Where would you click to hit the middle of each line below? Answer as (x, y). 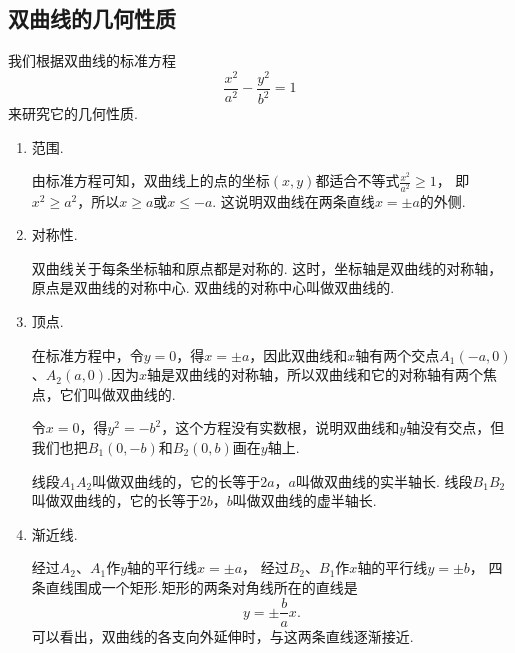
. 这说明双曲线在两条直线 (293, 200)
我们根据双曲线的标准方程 (92, 60)
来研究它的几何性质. (73, 113)
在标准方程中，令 (87, 354)
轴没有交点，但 (455, 427)
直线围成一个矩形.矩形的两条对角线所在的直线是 (201, 586)
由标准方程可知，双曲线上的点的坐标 (150, 180)
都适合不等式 (357, 180)
